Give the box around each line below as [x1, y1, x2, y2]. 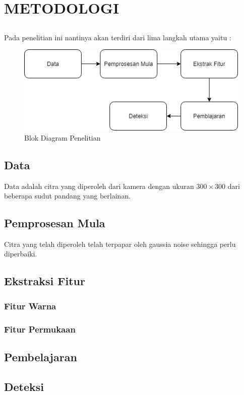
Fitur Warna [4, 299, 56, 312]
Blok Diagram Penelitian [24, 132, 101, 143]
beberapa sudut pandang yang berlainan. [4, 190, 131, 201]
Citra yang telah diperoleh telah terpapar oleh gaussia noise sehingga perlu [4, 238, 236, 249]
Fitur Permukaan [4, 322, 76, 335]
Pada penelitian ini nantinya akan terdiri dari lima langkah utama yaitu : [4, 32, 231, 42]
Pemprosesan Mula [4, 215, 105, 231]
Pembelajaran [4, 349, 77, 364]
